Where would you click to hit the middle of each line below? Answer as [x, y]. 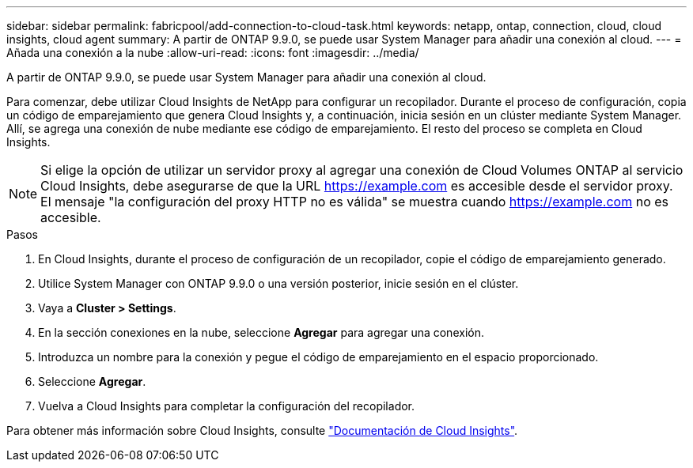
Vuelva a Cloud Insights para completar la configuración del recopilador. [227, 406]
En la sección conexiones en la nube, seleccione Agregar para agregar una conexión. [261, 332]
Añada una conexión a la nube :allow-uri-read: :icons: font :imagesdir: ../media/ [213, 53]
